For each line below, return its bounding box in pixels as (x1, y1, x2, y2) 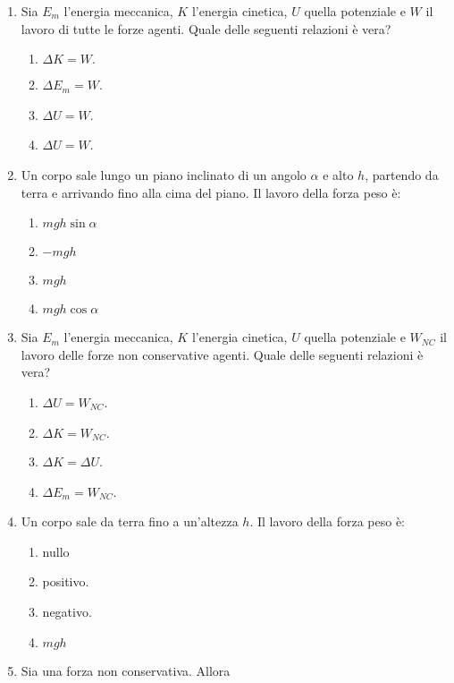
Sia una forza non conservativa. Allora (21, 661, 231, 679)
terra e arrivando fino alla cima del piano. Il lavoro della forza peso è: (21, 183, 401, 201)
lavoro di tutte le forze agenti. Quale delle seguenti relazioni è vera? (21, 19, 391, 38)
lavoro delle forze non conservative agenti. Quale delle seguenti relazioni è (21, 345, 424, 363)
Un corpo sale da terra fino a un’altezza (21, 512, 239, 531)
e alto (323, 165, 354, 184)
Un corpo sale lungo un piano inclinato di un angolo (21, 165, 307, 184)
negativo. (42, 602, 92, 620)
